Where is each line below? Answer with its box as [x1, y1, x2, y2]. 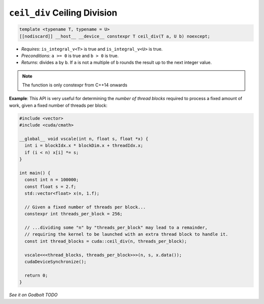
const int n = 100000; [24, 177, 79, 182]
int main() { [19, 170, 51, 176]
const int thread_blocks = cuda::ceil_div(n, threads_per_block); [24, 238, 187, 244]
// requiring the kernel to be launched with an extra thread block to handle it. [24, 232, 228, 237]
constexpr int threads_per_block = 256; [24, 211, 123, 217]
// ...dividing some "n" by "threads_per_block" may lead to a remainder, [24, 225, 208, 230]
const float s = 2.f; [24, 183, 77, 189]
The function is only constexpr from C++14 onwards [22, 82, 128, 88]
